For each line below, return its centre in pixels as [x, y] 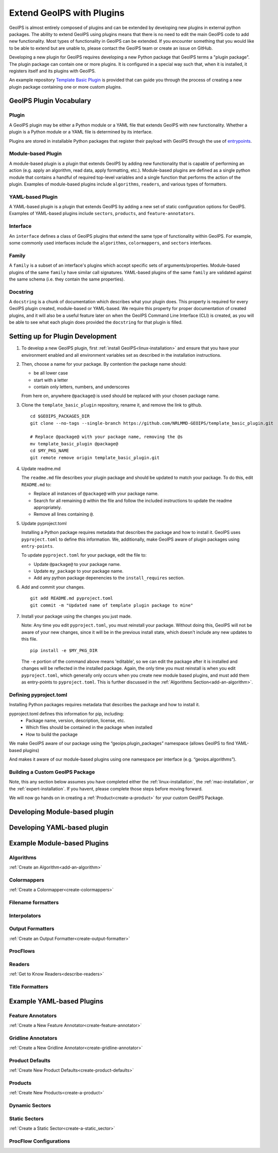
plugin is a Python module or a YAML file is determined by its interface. [81, 132]
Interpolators [25, 915]
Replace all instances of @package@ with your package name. [96, 494]
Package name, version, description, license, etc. [75, 720]
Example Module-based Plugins [59, 843]
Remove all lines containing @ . [64, 514]
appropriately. [48, 507]
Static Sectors [26, 1119]
